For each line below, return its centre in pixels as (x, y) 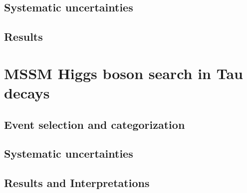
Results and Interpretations (77, 183)
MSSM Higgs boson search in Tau (123, 73)
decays (27, 92)
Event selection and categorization (95, 124)
